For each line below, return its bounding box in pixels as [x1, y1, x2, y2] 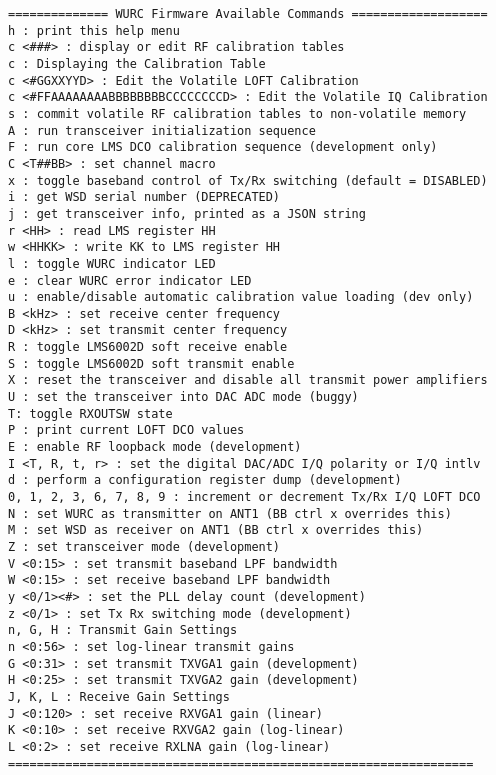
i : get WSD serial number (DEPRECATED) [8, 190, 281, 205]
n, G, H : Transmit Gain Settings [8, 623, 238, 638]
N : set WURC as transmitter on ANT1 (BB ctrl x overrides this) [8, 506, 452, 521]
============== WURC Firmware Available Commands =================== [8, 7, 488, 21]
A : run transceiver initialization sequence [8, 123, 316, 138]
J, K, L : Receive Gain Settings [8, 689, 230, 704]
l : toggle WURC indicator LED [8, 256, 216, 271]
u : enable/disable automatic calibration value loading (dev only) [8, 290, 474, 305]
